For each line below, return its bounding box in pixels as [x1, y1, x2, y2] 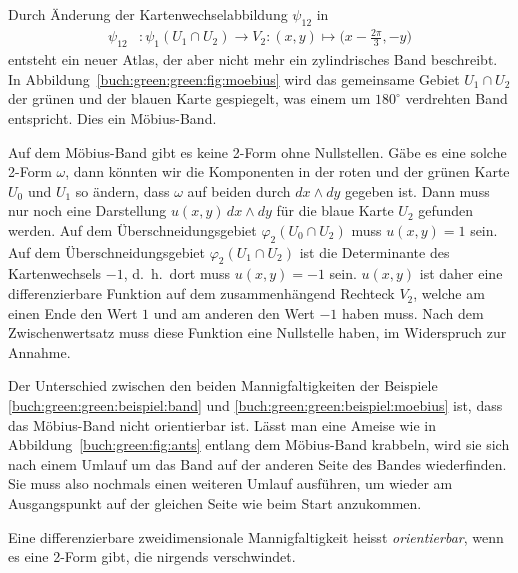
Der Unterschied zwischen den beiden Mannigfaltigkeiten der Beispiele [8, 375, 438, 396]
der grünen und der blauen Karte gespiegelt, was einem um [8, 88, 371, 109]
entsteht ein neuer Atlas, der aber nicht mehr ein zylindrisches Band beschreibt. [8, 49, 498, 70]
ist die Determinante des [299, 241, 450, 262]
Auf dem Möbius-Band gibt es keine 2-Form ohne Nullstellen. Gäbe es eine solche [8, 141, 507, 162]
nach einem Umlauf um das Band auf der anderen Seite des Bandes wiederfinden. [8, 453, 507, 474]
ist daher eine [419, 263, 503, 284]
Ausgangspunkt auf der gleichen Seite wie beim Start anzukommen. [8, 493, 422, 514]
